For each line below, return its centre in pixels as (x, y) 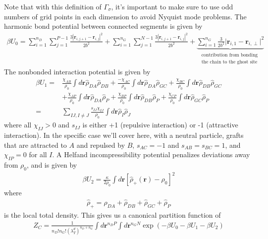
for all (38, 154)
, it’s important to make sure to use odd (172, 6)
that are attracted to (35, 145)
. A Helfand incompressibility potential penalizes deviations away (151, 154)
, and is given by (52, 165)
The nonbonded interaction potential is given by (77, 72)
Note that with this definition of (53, 6)
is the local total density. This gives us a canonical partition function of (112, 214)
